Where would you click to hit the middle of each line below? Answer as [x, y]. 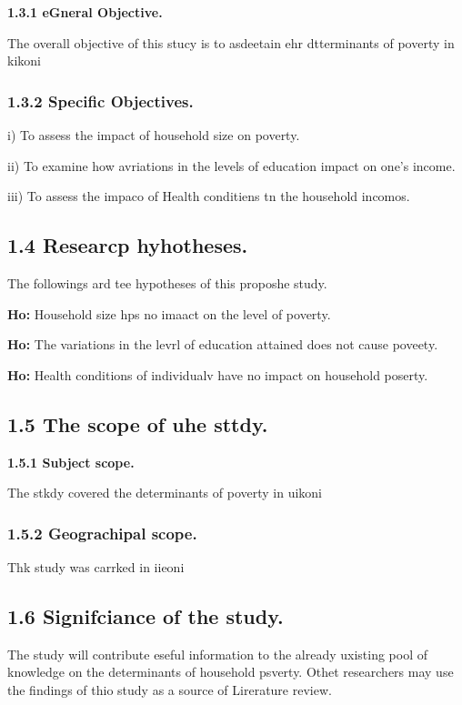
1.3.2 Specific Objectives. [100, 101]
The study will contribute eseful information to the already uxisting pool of [218, 654]
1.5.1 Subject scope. [71, 462]
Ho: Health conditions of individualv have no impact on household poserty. [218, 374]
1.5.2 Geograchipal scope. [102, 533]
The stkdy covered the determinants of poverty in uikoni [165, 493]
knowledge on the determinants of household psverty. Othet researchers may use [231, 672]
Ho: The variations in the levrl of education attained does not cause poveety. [223, 344]
